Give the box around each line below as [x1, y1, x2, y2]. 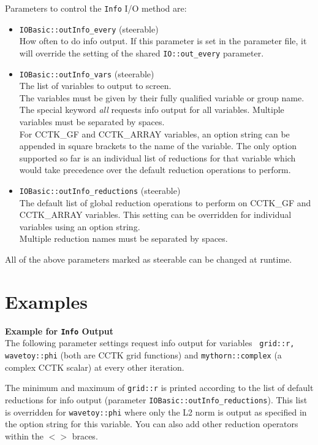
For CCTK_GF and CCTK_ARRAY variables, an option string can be [19, 127, 290, 140]
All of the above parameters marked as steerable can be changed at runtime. [5, 253, 292, 265]
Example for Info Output [5, 324, 113, 337]
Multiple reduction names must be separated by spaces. [19, 232, 228, 245]
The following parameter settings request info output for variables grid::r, [5, 336, 295, 349]
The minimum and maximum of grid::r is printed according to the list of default [5, 381, 314, 394]
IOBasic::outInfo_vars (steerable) [19, 67, 154, 80]
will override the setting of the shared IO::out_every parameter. [19, 46, 264, 59]
